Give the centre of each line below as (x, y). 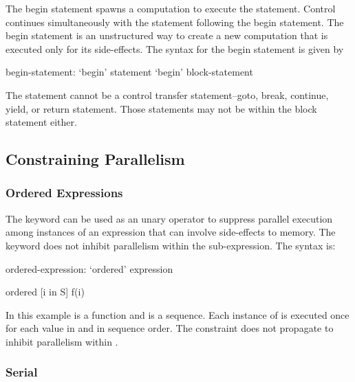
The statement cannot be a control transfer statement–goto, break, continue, (167, 94)
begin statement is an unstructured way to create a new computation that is (167, 35)
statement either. (41, 122)
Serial (22, 372)
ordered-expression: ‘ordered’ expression (89, 268)
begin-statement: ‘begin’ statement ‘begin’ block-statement (129, 72)
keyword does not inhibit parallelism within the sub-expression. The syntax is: (171, 245)
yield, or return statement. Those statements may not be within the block (161, 108)
